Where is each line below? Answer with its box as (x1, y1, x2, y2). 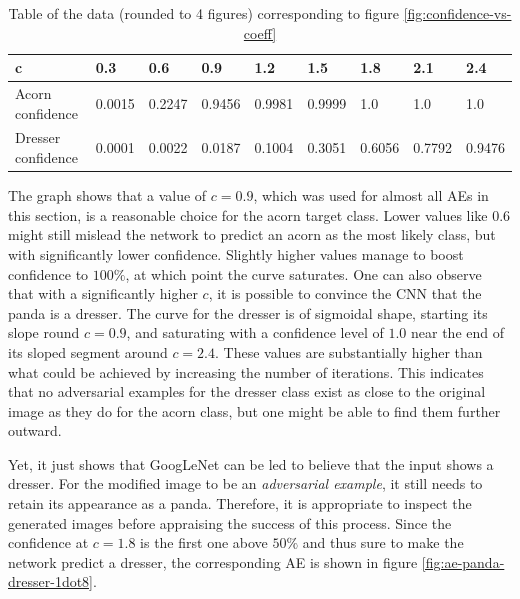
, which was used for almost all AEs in (253, 185, 489, 206)
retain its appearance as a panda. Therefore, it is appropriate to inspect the (8, 493, 472, 514)
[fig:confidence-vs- (403, 3, 512, 23)
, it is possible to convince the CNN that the (208, 283, 482, 304)
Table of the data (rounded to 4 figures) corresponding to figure (8, 3, 399, 23)
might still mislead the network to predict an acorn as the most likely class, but (8, 224, 496, 245)
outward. (8, 420, 62, 441)
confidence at (8, 532, 89, 553)
